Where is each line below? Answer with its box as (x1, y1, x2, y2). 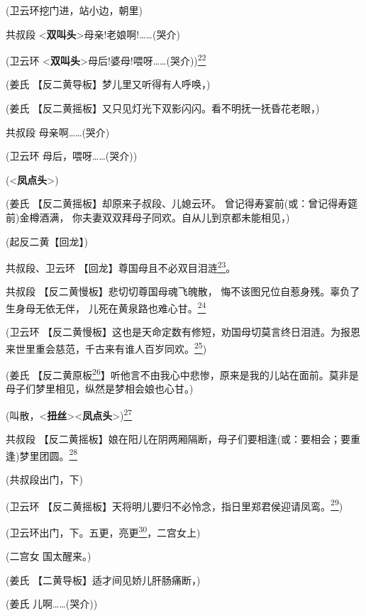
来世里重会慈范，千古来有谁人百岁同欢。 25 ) (6, 339, 207, 356)
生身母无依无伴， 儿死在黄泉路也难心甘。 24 (6, 299, 206, 315)
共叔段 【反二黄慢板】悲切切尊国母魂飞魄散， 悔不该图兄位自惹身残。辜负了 (6, 284, 360, 299)
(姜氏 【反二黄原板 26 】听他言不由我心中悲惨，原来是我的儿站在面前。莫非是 (6, 365, 359, 382)
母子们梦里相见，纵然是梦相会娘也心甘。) (6, 381, 194, 396)
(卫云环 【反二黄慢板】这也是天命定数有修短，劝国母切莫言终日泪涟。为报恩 (6, 324, 361, 339)
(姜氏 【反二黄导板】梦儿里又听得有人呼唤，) (6, 77, 211, 92)
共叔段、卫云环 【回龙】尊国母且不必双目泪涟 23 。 (6, 258, 236, 275)
